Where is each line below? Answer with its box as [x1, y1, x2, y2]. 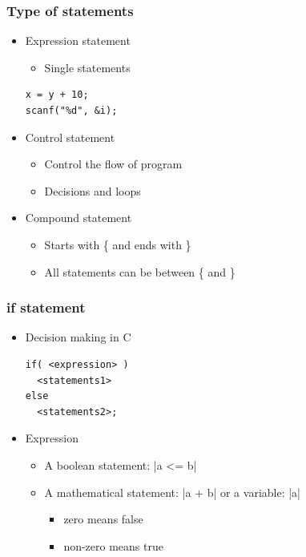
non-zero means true [63, 537, 163, 554]
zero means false [63, 511, 143, 527]
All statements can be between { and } [44, 263, 236, 280]
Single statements [44, 59, 131, 75]
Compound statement [25, 209, 132, 226]
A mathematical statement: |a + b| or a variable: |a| [44, 483, 301, 500]
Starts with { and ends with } [44, 236, 191, 252]
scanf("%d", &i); [25, 105, 118, 116]
